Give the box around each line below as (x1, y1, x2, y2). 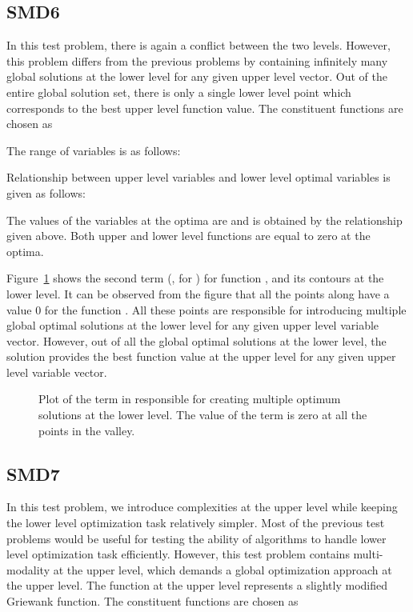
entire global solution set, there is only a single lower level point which (6, 83, 351, 100)
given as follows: (6, 184, 86, 201)
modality (6, 561, 50, 578)
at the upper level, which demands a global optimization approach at (53, 561, 392, 578)
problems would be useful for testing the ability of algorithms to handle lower (6, 530, 387, 546)
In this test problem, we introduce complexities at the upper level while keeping (6, 498, 398, 515)
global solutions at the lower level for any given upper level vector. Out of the (6, 68, 387, 85)
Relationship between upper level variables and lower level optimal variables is (6, 169, 391, 186)
